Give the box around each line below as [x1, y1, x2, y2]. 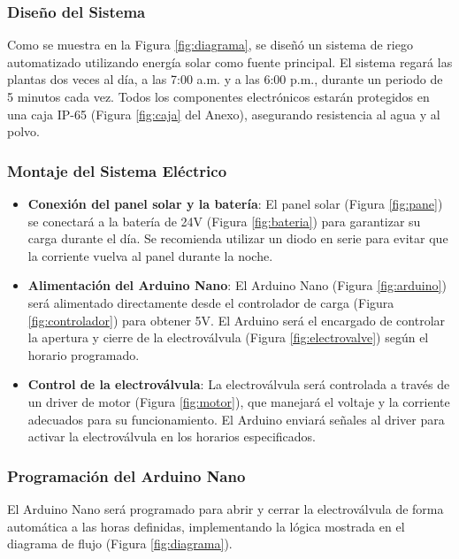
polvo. [7, 122, 40, 141]
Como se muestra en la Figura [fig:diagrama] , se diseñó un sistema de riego [7, 35, 413, 54]
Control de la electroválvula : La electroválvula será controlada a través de [27, 375, 450, 394]
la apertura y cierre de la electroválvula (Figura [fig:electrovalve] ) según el [27, 328, 429, 347]
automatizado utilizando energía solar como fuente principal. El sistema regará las [7, 52, 453, 71]
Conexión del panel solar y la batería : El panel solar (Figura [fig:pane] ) [27, 195, 443, 212]
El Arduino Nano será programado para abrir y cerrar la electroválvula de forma [7, 499, 444, 517]
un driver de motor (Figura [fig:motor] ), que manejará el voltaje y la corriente [27, 392, 450, 410]
